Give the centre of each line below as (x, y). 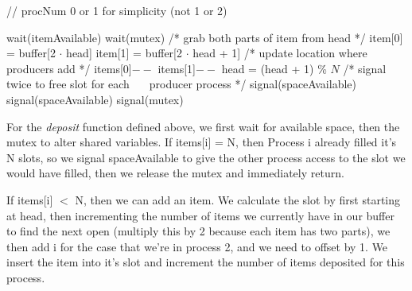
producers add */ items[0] (69, 68)
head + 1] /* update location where (280, 53)
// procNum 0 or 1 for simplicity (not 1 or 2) (117, 10)
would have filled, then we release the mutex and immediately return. (175, 173)
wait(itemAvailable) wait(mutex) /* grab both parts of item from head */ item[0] (205, 37)
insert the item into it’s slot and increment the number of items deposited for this (206, 262)
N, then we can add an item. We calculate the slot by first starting (238, 199)
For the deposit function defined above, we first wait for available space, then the (203, 126)
